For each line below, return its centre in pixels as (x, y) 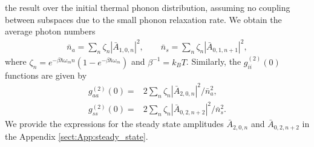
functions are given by (46, 75)
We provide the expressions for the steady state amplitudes (114, 124)
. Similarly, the (214, 61)
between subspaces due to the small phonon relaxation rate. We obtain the (143, 19)
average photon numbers (50, 31)
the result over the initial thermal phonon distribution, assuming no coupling (148, 7)
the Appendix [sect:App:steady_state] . (77, 136)
